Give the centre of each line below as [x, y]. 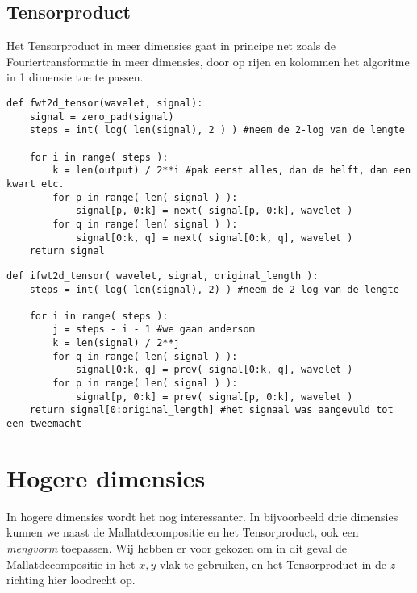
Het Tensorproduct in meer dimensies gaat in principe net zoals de [171, 46]
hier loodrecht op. [92, 580]
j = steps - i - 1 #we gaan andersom [154, 330]
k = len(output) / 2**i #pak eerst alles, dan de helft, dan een [232, 171]
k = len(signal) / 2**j [116, 343]
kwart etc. [35, 184]
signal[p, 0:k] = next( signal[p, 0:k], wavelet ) [214, 211]
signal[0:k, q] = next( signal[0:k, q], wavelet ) [214, 238]
